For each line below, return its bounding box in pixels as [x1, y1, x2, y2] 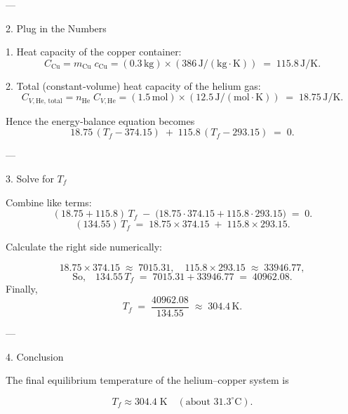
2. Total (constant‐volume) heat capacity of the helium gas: [6, 78, 261, 93]
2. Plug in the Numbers [6, 20, 107, 35]
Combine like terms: [6, 194, 92, 209]
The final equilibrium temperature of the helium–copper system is [6, 373, 289, 387]
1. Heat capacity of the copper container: [6, 44, 182, 59]
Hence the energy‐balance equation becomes [6, 113, 195, 128]
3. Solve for [6, 171, 54, 186]
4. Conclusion [6, 349, 64, 363]
